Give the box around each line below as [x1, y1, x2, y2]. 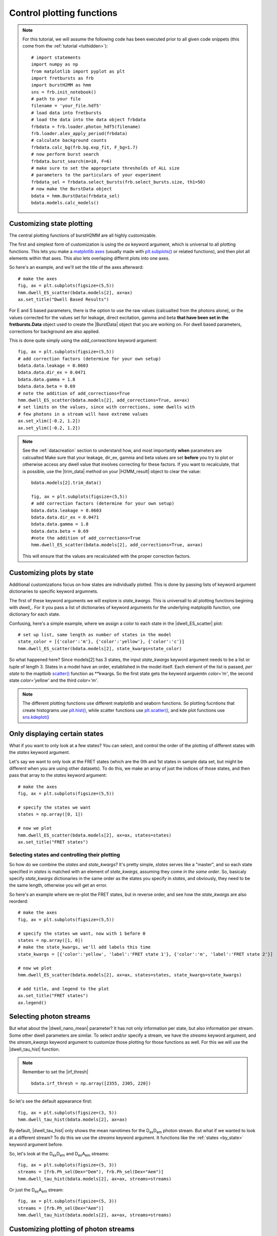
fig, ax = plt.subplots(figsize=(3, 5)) [18, 1110, 117, 1115]
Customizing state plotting [9, 219, 93, 227]
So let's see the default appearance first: [9, 1098, 92, 1104]
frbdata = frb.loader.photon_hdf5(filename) [31, 124, 141, 130]
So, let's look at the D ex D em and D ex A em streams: [9, 1150, 110, 1158]
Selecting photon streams [9, 1013, 91, 1021]
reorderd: [9, 898, 29, 904]
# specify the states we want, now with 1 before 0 [18, 930, 146, 936]
